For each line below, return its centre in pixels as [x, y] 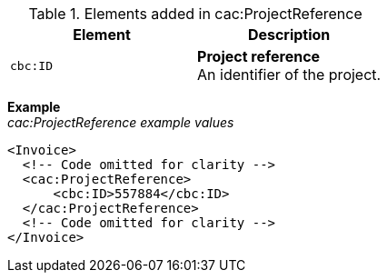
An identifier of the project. [289, 75]
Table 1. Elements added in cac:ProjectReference [195, 14]
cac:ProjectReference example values [121, 122]
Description [289, 35]
